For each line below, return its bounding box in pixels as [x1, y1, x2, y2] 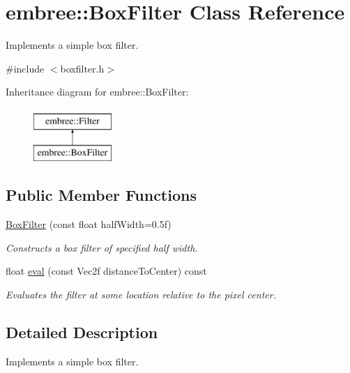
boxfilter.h [60, 61, 105, 75]
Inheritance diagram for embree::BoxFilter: [6, 84, 189, 99]
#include [6, 61, 45, 75]
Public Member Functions [6, 184, 197, 206]
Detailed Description [6, 321, 158, 343]
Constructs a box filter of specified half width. [6, 240, 198, 254]
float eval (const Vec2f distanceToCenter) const [6, 264, 207, 278]
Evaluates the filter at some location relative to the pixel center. [6, 287, 276, 302]
